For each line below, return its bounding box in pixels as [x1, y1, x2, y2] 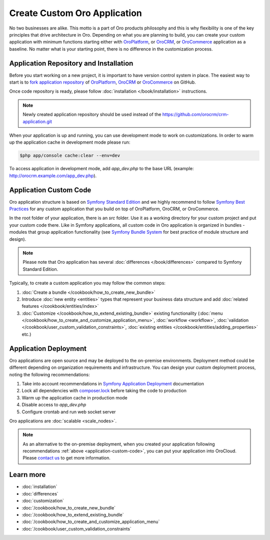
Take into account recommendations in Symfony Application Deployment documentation [21, 380, 204, 386]
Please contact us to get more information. [22, 455, 111, 461]
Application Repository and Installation [9, 59, 133, 68]
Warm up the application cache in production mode [21, 394, 127, 400]
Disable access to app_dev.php [21, 402, 86, 408]
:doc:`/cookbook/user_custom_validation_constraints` [21, 525, 132, 531]
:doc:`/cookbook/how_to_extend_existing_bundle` [21, 511, 124, 517]
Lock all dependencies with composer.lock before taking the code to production [21, 388, 187, 394]
